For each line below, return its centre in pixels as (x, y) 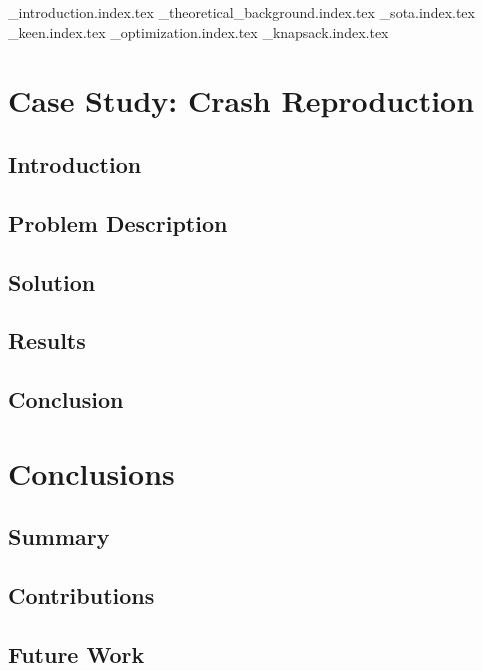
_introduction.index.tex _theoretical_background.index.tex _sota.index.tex (241, 12)
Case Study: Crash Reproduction (241, 100)
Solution (52, 281)
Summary (59, 536)
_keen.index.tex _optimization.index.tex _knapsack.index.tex (198, 31)
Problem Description (118, 222)
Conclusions (91, 472)
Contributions (81, 595)
